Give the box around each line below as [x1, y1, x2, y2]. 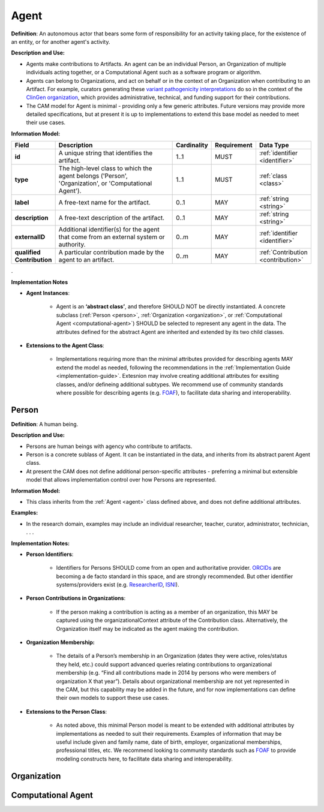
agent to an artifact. [58, 255, 115, 264]
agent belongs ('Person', [58, 172, 128, 180]
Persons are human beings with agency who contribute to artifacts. [26, 443, 193, 450]
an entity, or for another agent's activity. [11, 38, 110, 45]
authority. [58, 240, 86, 249]
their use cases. [26, 119, 66, 126]
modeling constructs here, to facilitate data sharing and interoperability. [56, 755, 233, 762]
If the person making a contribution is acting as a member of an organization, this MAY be [56, 608, 278, 615]
